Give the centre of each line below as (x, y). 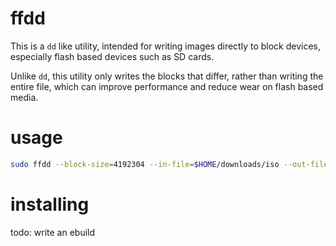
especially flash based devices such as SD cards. (112, 56)
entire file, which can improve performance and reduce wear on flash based (167, 86)
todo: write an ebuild (53, 232)
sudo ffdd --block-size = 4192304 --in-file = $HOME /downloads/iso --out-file (169, 164)
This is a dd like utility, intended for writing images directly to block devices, (166, 46)
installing (50, 204)
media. (24, 97)
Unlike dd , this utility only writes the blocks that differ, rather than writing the (167, 76)
